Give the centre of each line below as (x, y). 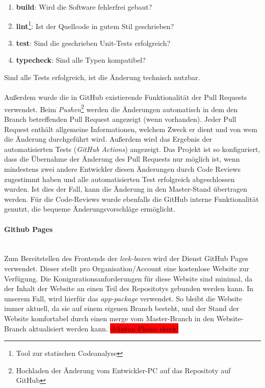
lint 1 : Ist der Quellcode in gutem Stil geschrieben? (95, 25)
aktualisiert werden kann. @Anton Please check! (104, 328)
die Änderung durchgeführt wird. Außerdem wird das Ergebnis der (108, 139)
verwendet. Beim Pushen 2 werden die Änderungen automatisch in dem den (121, 108)
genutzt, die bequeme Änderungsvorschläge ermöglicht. (90, 209)
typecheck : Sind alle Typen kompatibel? (81, 60)
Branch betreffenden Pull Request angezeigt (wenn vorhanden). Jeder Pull (120, 119)
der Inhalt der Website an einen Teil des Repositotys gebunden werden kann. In (129, 288)
